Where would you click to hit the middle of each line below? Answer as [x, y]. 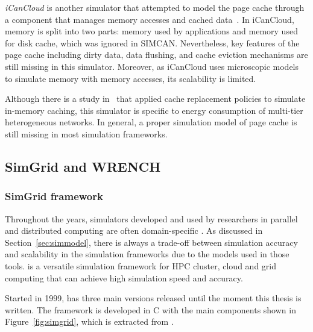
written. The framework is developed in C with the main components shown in [150, 309]
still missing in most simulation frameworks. [86, 133]
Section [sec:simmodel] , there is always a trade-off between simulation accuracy [151, 242]
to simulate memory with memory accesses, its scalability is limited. [131, 78]
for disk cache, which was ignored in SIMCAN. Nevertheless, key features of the [152, 42]
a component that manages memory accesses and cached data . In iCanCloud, [150, 19]
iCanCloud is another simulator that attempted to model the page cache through [155, 7]
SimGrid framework [54, 196]
